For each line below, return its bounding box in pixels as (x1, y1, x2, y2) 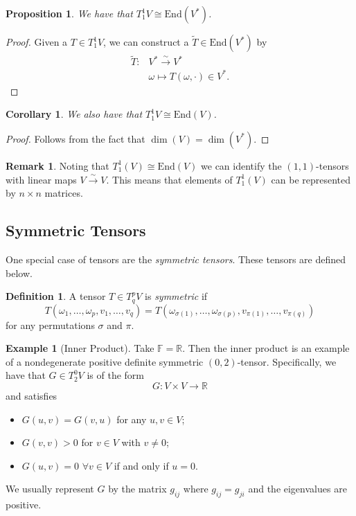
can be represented (271, 172, 351, 186)
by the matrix (108, 481, 167, 496)
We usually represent (6, 481, 94, 496)
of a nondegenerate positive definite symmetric (6, 354, 204, 368)
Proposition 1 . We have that (6, 6, 133, 20)
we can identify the (201, 158, 282, 172)
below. (6, 265, 33, 280)
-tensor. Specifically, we (237, 354, 337, 368)
